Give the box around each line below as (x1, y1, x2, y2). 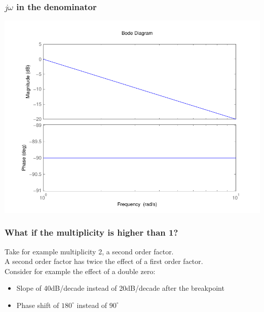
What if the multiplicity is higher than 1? (5, 226, 178, 239)
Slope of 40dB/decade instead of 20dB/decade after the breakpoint (16, 283, 224, 293)
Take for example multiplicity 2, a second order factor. (5, 246, 174, 256)
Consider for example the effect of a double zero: (5, 265, 156, 276)
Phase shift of (16, 299, 59, 310)
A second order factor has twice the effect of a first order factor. (5, 256, 203, 266)
